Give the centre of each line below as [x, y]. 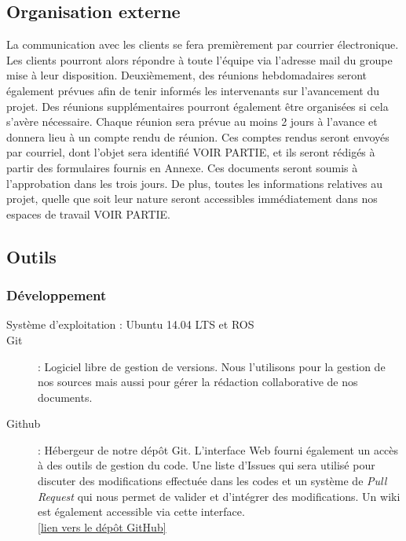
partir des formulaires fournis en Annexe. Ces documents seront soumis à [182, 167]
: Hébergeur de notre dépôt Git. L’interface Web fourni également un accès [218, 449]
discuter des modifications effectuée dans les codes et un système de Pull [212, 481]
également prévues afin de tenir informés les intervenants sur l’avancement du [193, 90]
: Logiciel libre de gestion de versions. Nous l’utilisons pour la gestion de [212, 366]
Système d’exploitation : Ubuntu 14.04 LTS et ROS [130, 324]
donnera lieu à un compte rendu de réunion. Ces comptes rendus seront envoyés [198, 136]
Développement [57, 295]
